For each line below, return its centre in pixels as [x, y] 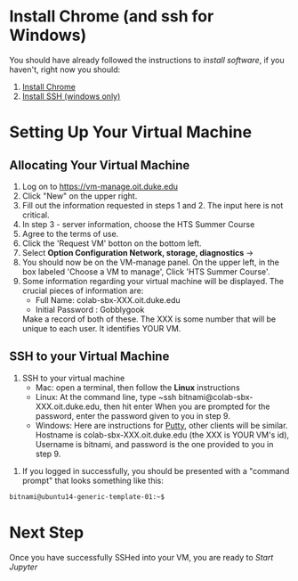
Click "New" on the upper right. [80, 196]
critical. [36, 215]
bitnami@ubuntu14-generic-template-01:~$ [87, 496]
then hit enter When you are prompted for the [187, 406]
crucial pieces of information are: [83, 290]
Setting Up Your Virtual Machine [130, 132]
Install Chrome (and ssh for [112, 16]
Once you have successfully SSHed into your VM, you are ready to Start [141, 557]
